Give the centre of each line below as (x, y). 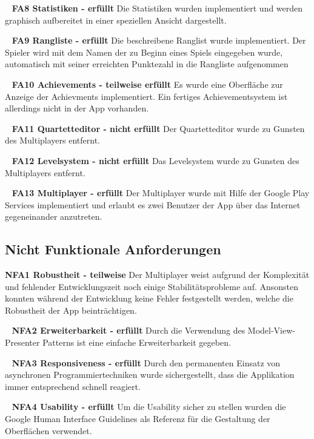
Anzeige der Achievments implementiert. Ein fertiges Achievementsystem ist (146, 96)
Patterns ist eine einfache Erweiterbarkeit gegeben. (137, 342)
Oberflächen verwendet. (48, 430)
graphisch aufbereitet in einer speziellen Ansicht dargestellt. (116, 20)
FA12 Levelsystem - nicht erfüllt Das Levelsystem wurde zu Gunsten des (155, 160)
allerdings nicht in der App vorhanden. (77, 108)
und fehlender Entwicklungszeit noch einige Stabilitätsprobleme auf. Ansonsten (152, 286)
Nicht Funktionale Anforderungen (113, 249)
